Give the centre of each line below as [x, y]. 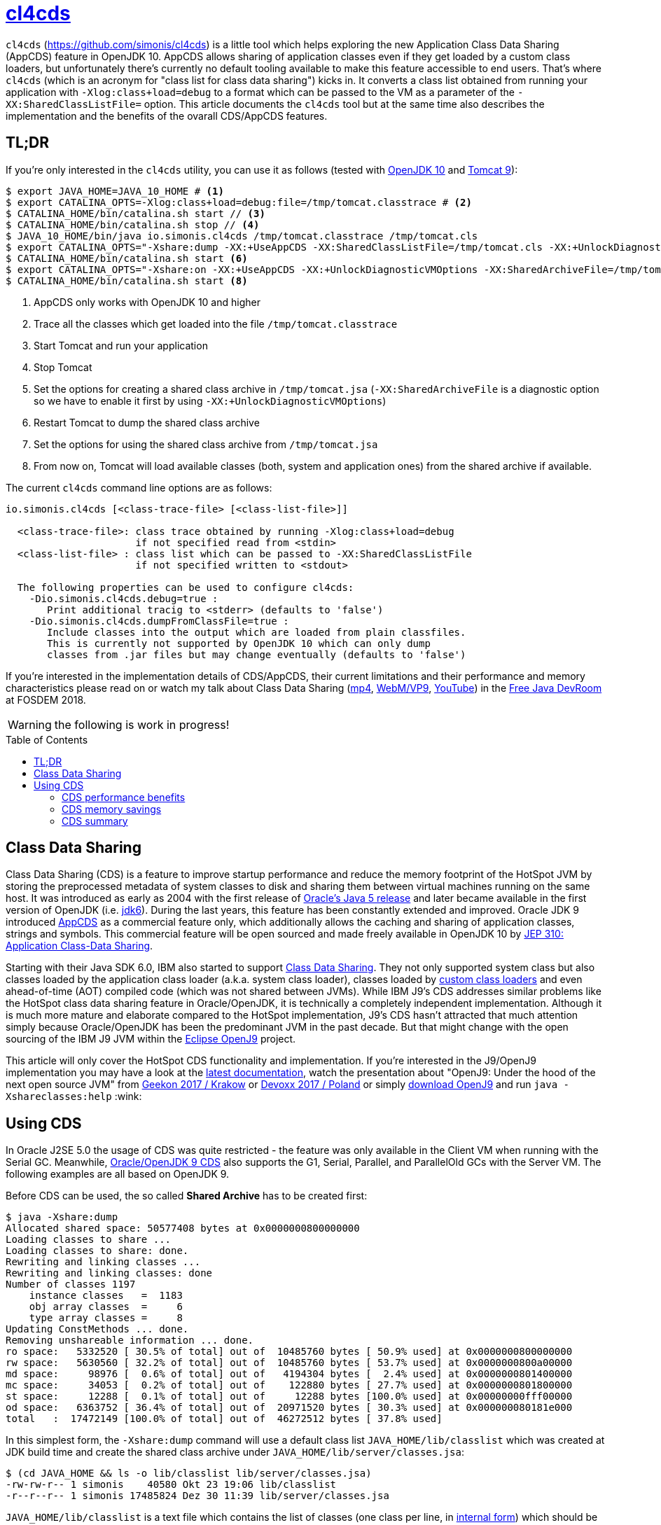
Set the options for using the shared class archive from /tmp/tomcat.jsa [206, 444]
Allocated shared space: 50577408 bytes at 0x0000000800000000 [183, 1228]
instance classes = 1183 [106, 1296]
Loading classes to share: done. [97, 1251]
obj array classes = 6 [106, 1307]
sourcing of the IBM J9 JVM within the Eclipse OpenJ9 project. [151, 1039]
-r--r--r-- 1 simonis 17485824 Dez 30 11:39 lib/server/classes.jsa [197, 1496]
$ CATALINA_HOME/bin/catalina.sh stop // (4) [133, 224]
